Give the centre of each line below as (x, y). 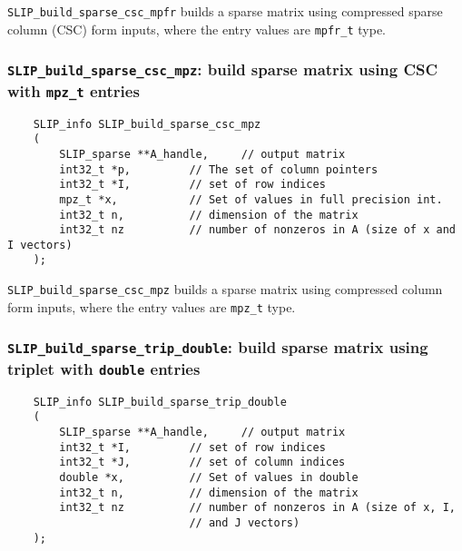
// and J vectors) (245, 522)
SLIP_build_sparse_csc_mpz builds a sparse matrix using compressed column (225, 289)
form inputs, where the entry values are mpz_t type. (152, 306)
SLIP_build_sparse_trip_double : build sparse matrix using (218, 347)
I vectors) (40, 245)
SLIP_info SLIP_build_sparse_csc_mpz (147, 124)
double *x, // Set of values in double (209, 477)
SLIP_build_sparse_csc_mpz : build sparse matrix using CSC (223, 69)
